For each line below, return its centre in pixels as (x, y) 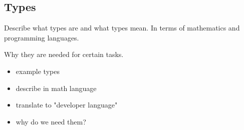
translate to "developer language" (67, 105)
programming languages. (42, 37)
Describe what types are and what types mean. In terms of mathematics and (122, 28)
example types (38, 71)
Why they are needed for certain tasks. (64, 54)
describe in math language (56, 88)
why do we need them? (51, 121)
